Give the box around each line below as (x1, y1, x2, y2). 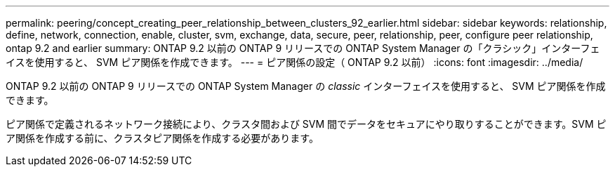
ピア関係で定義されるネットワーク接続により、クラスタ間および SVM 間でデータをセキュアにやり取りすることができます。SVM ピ (6, 118, 607, 130)
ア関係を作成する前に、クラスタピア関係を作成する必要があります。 (6, 132, 319, 144)
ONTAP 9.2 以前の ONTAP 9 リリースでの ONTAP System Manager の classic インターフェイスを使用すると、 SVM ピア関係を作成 (6, 80, 606, 92)
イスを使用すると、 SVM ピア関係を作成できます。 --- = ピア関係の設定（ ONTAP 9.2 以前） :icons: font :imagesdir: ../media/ (6, 56, 583, 68)
